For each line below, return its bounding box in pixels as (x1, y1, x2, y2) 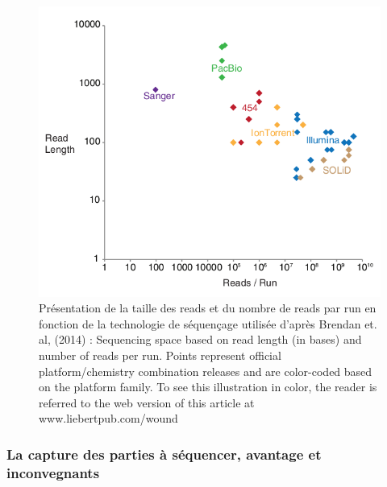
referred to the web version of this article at (39, 394, 255, 411)
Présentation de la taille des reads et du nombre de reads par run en (39, 299, 377, 316)
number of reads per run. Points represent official (39, 347, 281, 364)
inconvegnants (6, 462, 100, 482)
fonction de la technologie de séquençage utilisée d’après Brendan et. (39, 315, 377, 332)
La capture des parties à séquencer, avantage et (6, 444, 322, 464)
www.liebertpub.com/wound (39, 410, 178, 427)
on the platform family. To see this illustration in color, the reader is (39, 378, 377, 395)
